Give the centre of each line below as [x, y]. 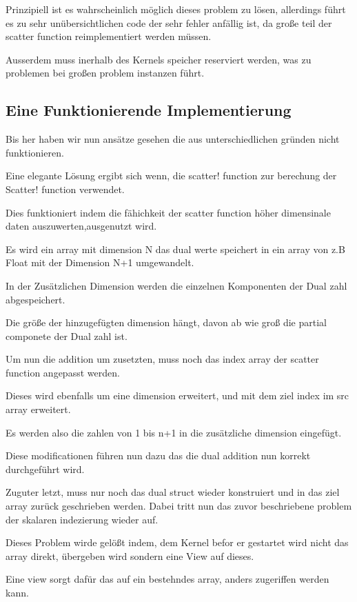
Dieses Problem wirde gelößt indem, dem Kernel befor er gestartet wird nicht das [177, 542]
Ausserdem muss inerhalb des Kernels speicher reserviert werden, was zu [159, 59]
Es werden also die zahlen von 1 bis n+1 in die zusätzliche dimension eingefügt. [174, 432]
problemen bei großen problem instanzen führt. [105, 73]
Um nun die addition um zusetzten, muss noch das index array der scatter [162, 359]
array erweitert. [38, 409]
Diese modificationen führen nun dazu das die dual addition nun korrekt [158, 455]
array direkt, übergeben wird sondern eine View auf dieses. [130, 555]
